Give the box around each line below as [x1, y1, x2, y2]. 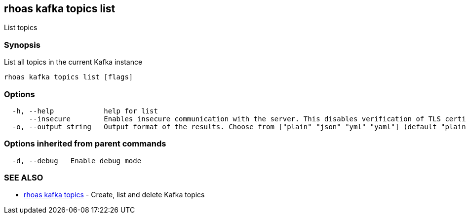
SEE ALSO [4, 173, 43, 183]
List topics [4, 23, 38, 32]
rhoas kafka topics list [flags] [4, 73, 133, 81]
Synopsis [4, 39, 40, 50]
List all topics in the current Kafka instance [4, 58, 143, 67]
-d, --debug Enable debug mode [12, 156, 142, 165]
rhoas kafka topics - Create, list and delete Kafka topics [24, 190, 205, 199]
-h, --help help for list [12, 107, 158, 115]
